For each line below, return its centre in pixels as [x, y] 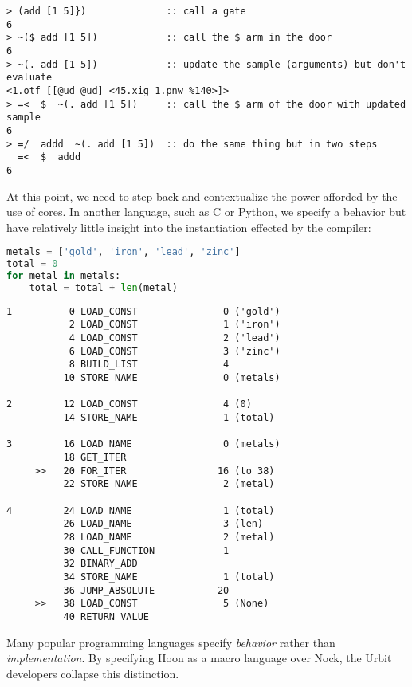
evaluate [29, 78]
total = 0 [32, 264]
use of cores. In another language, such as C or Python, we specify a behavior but [206, 212]
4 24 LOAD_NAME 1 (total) [141, 510]
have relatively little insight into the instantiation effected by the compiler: [189, 227]
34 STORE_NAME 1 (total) [169, 577]
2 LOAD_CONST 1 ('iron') [175, 325]
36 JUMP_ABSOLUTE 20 [146, 590]
